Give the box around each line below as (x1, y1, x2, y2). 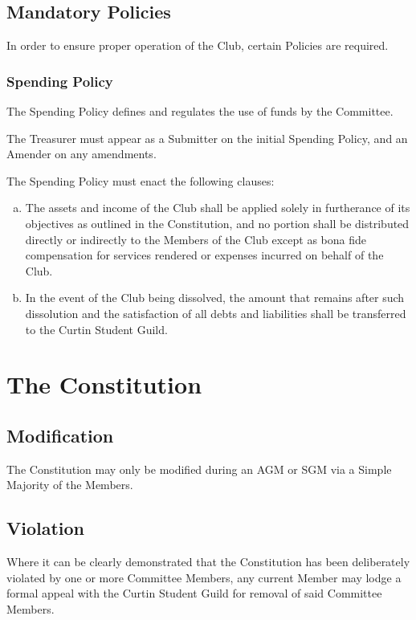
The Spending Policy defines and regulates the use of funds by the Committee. (6, 103, 394, 120)
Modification (6, 422, 114, 447)
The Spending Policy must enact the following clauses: (6, 172, 275, 189)
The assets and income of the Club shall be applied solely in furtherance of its (25, 199, 410, 216)
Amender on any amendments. (6, 145, 157, 162)
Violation (6, 516, 85, 540)
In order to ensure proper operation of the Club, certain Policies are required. (6, 37, 389, 54)
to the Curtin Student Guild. (25, 320, 168, 337)
